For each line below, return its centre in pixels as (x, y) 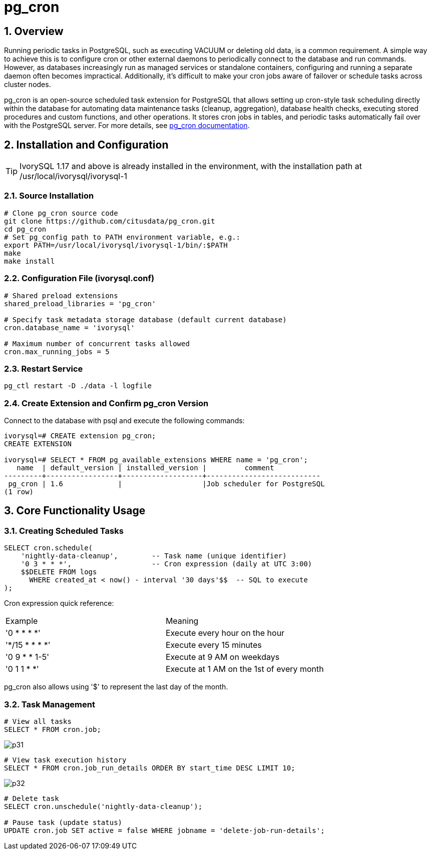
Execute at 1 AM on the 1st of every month (245, 669)
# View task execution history (65, 760)
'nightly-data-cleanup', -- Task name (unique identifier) (154, 556)
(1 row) (19, 492)
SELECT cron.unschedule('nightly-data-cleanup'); (103, 806)
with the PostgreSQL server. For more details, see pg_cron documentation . (127, 126)
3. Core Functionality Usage (75, 511)
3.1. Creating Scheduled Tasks (64, 531)
